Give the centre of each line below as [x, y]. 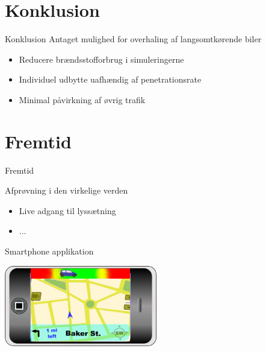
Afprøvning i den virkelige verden [66, 190]
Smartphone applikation [49, 251]
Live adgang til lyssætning [67, 210]
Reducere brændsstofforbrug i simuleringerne [101, 59]
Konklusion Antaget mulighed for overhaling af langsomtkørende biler [133, 39]
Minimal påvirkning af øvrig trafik [82, 99]
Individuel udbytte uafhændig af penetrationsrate [110, 79]
